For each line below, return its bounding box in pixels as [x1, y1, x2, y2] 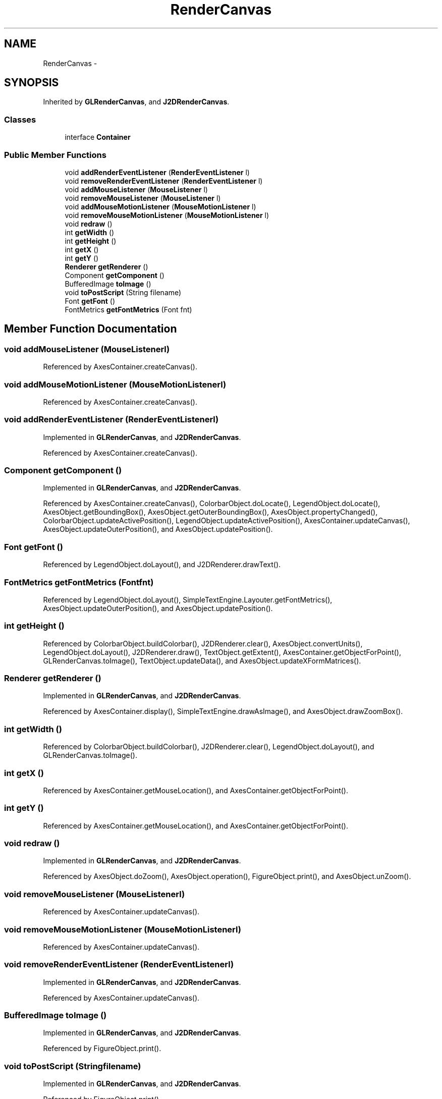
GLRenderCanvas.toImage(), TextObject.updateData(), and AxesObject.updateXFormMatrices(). [43, 656, 361, 665]
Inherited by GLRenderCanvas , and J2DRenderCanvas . [43, 97, 230, 106]
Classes [4, 114, 36, 125]
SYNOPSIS [4, 76, 59, 89]
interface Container [65, 133, 131, 142]
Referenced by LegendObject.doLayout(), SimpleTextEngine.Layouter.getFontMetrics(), [43, 595, 333, 604]
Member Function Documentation [4, 322, 177, 336]
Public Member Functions [4, 149, 106, 160]
